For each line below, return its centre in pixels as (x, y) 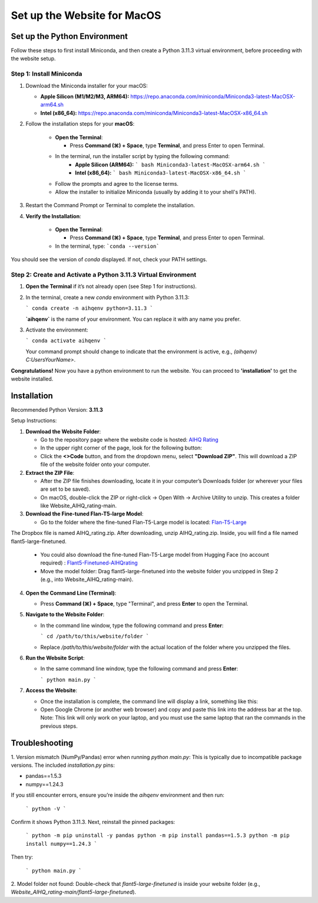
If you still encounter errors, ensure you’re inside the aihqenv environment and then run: (118, 795)
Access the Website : (52, 691)
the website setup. (33, 58)
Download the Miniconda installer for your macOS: (87, 86)
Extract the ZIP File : (50, 472)
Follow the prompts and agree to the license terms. (117, 183)
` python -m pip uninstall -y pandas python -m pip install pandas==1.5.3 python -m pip (158, 835)
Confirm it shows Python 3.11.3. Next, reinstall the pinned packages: (93, 822)
